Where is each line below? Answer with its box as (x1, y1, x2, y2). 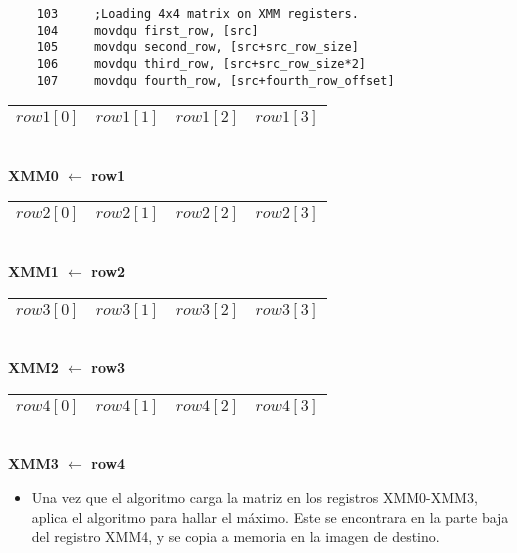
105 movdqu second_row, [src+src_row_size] (36, 40, 359, 55)
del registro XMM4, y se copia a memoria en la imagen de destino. (31, 526, 440, 547)
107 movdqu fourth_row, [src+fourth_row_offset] (36, 73, 395, 88)
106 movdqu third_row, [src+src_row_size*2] (36, 56, 366, 71)
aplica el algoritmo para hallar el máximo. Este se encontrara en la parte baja (31, 506, 509, 527)
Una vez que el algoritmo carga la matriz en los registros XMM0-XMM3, (31, 487, 478, 508)
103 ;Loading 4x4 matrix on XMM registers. (36, 7, 359, 21)
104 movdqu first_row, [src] (36, 23, 259, 38)
